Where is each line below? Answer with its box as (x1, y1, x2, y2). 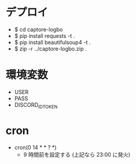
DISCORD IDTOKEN (14, 101, 58, 110)
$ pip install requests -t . (14, 32, 75, 39)
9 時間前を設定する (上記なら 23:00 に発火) (23, 151, 131, 158)
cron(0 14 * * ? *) (14, 143, 57, 151)
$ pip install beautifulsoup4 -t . (14, 39, 91, 46)
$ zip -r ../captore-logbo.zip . (14, 45, 87, 52)
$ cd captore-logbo (14, 25, 63, 33)
